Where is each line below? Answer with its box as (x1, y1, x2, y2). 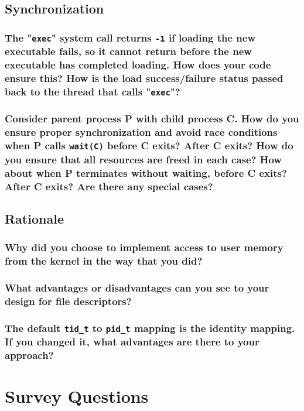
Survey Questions (5, 384, 149, 408)
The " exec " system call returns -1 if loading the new (5, 30, 255, 44)
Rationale (5, 209, 64, 227)
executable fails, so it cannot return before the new (5, 44, 252, 59)
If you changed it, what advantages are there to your (5, 334, 259, 349)
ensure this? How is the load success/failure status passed (5, 71, 283, 85)
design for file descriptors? (5, 293, 132, 308)
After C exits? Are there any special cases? (5, 179, 213, 193)
